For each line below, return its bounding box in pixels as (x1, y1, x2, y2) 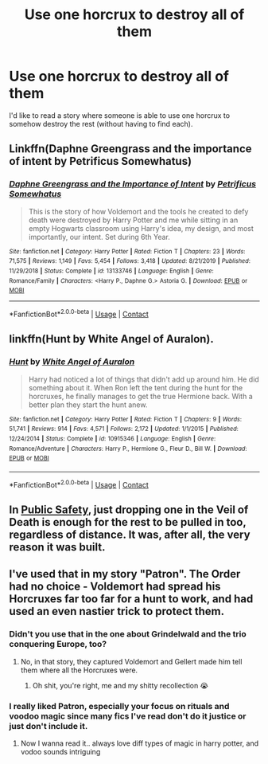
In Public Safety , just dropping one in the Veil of (9, 503, 249, 516)
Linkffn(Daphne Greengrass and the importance (9, 142, 253, 156)
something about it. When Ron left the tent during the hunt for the (28, 382, 243, 392)
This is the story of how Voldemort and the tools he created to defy (28, 206, 249, 216)
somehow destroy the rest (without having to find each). (9, 119, 193, 128)
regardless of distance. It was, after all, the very (9, 527, 251, 541)
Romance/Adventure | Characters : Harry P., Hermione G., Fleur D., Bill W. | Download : (9, 445, 247, 453)
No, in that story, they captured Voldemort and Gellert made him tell (20, 656, 243, 666)
